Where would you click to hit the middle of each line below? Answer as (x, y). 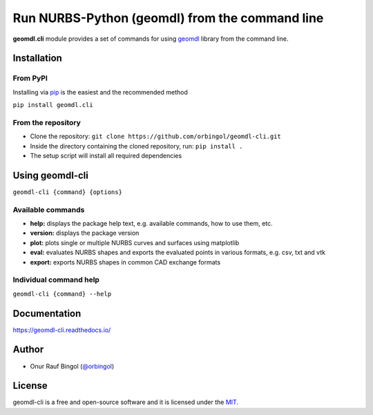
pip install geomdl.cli (53, 105)
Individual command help (56, 280)
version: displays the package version (85, 233)
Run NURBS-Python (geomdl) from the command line (168, 18)
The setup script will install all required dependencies (106, 156)
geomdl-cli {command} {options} (67, 192)
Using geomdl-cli (51, 175)
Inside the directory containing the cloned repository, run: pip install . (136, 146)
